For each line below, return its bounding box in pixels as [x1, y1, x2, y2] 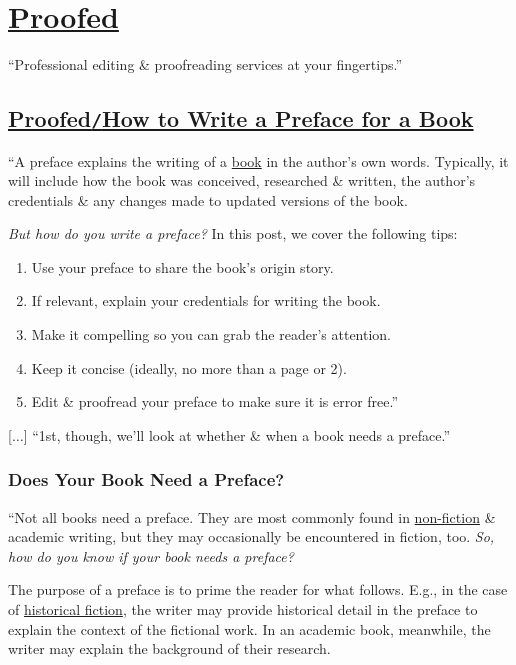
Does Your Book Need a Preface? [8, 467, 285, 492]
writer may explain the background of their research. [8, 638, 331, 659]
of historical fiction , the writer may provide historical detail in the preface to [8, 599, 478, 620]
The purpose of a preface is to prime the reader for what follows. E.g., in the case [8, 579, 508, 600]
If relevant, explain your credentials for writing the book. [31, 290, 381, 311]
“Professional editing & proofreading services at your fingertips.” [8, 54, 403, 75]
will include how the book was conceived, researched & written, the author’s [8, 170, 476, 191]
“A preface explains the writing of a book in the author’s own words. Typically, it [8, 150, 509, 171]
